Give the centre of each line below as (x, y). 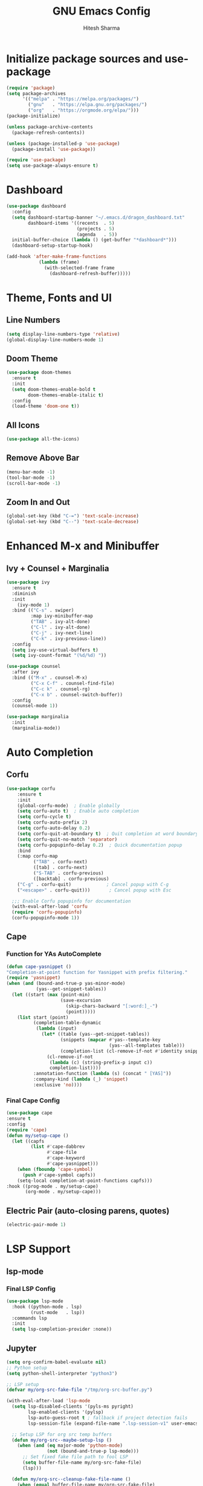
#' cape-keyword (66, 1158)
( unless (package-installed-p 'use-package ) (63, 144)
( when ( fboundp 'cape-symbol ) (55, 1169)
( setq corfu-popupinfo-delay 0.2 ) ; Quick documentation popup (100, 845)
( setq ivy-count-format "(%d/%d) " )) (59, 656)
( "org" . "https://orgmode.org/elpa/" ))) (83, 110)
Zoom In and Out (38, 502)
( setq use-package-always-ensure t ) (52, 166)
